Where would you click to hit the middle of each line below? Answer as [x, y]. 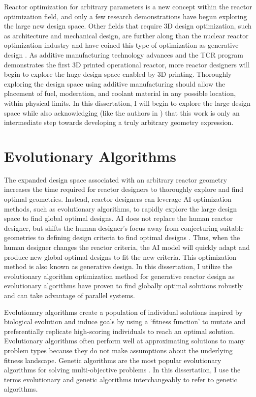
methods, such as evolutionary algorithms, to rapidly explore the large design [121, 208]
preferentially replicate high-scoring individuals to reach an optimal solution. [120, 331]
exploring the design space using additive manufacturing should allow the [115, 83]
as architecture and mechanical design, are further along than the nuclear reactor [126, 35]
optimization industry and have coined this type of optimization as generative [121, 45]
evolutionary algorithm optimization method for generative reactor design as [119, 276]
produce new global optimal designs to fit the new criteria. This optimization [120, 257]
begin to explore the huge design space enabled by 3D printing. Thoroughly [118, 74]
